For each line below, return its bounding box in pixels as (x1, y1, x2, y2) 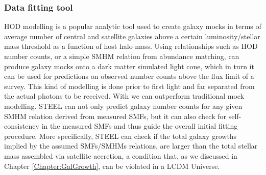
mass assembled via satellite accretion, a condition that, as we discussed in (4, 150, 237, 161)
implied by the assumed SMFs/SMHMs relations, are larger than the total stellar (4, 140, 258, 151)
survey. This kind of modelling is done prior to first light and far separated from (4, 80, 255, 91)
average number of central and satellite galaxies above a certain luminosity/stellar (4, 31, 260, 41)
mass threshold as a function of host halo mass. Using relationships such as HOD (4, 41, 258, 51)
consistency (4, 121, 39, 131)
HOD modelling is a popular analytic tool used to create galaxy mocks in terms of (4, 21, 261, 32)
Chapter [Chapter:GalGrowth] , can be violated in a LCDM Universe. (4, 160, 220, 171)
